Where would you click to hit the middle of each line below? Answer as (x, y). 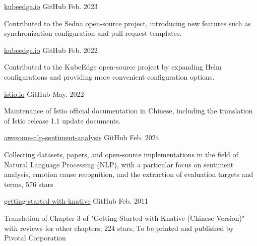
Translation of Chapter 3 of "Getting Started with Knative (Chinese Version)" (124, 218)
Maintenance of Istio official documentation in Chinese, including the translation (128, 111)
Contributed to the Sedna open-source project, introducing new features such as (127, 23)
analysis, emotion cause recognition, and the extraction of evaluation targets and (129, 174)
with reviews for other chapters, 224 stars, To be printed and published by (119, 228)
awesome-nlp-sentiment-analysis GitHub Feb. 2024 (82, 137)
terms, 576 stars (29, 184)
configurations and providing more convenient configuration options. (109, 76)
